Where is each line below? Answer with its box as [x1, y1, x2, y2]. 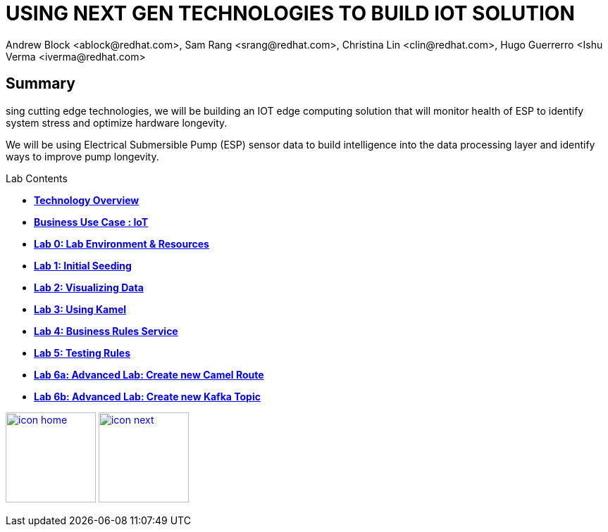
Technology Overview [34, 194, 139, 206]
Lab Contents [6, 172, 68, 184]
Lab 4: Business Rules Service [34, 324, 178, 337]
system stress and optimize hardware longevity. [6, 116, 228, 129]
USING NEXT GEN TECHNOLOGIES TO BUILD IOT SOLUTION [6, 1, 575, 25]
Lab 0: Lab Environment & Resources [34, 237, 209, 250]
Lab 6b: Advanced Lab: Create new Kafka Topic [34, 390, 261, 403]
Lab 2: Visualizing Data [34, 281, 144, 293]
